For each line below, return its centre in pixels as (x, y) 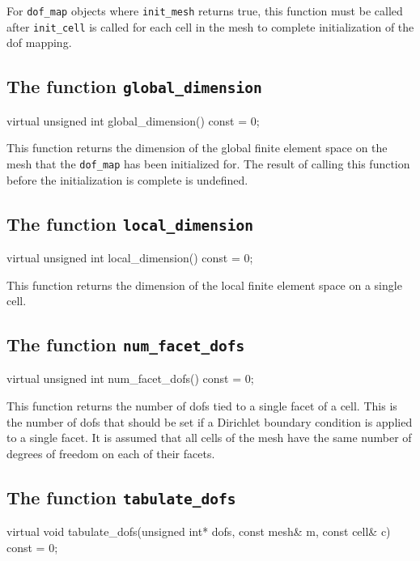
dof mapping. (39, 42)
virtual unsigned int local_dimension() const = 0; (130, 257)
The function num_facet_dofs (126, 344)
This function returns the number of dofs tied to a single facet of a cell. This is (202, 406)
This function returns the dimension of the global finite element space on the (197, 148)
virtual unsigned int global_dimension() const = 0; (133, 120)
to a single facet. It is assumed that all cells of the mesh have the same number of (209, 438)
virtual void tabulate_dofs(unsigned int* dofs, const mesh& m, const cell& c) (199, 531)
